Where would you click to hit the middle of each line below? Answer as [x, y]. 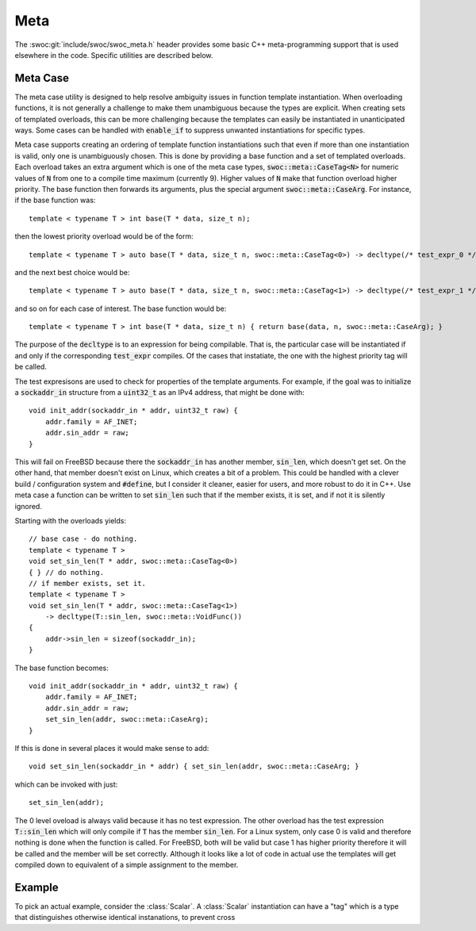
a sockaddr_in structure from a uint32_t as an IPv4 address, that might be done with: [159, 393]
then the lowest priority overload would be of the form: [104, 236]
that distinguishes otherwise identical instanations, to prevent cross [125, 918]
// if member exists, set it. [88, 583]
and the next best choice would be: [72, 272]
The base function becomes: [61, 668]
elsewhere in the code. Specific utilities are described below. [114, 55]
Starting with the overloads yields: [71, 520]
